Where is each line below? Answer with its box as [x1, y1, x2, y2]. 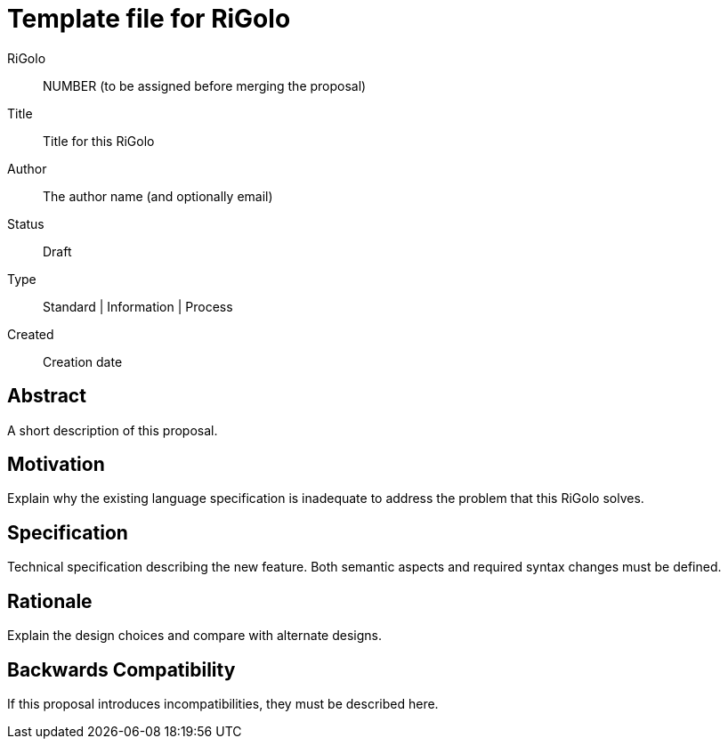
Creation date [43, 353, 123, 369]
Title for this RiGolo [43, 133, 155, 149]
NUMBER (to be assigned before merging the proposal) [43, 77, 367, 93]
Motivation [7, 453, 105, 476]
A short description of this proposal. [7, 422, 218, 438]
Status [7, 215, 44, 231]
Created [7, 326, 54, 342]
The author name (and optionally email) [43, 188, 273, 204]
